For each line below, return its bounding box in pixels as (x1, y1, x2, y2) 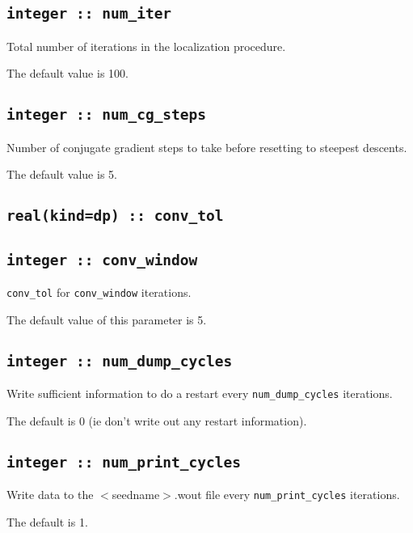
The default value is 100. (6, 65, 129, 82)
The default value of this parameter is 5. (6, 311, 207, 328)
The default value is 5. (6, 166, 117, 183)
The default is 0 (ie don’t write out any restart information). (6, 412, 307, 429)
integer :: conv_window (6, 251, 198, 269)
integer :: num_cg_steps (6, 106, 207, 124)
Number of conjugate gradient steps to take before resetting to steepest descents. (6, 138, 407, 155)
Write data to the (6, 486, 94, 503)
